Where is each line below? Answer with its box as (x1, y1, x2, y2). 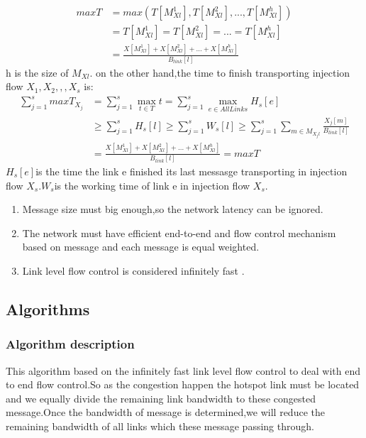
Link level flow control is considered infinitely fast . (22, 263, 245, 278)
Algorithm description (6, 335, 135, 353)
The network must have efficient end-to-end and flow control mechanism (22, 225, 336, 240)
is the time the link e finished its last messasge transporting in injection (35, 164, 348, 179)
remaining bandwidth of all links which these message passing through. (6, 418, 314, 433)
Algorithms (6, 297, 90, 319)
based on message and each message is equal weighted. (22, 239, 260, 254)
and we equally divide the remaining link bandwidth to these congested (6, 390, 316, 405)
